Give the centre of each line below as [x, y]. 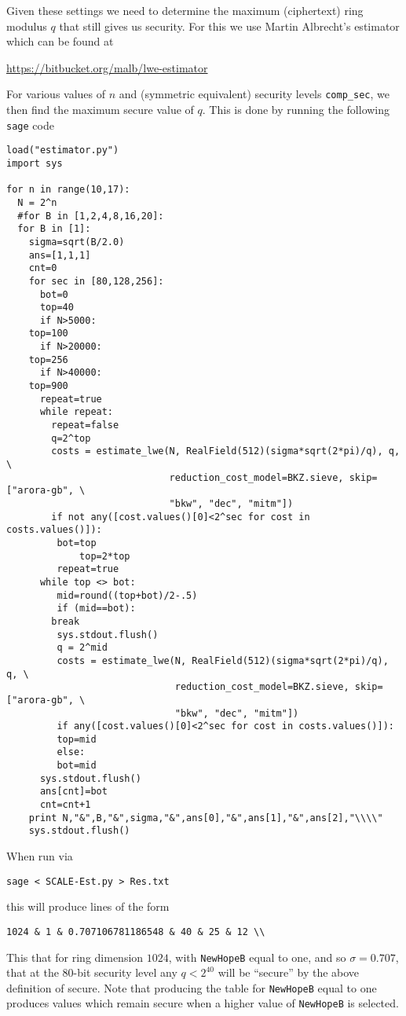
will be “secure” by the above [289, 972]
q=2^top [71, 438]
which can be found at [60, 41]
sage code [30, 125]
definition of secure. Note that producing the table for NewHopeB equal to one [192, 987]
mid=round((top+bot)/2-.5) [127, 595]
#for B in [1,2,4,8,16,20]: [91, 216]
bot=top [77, 543]
